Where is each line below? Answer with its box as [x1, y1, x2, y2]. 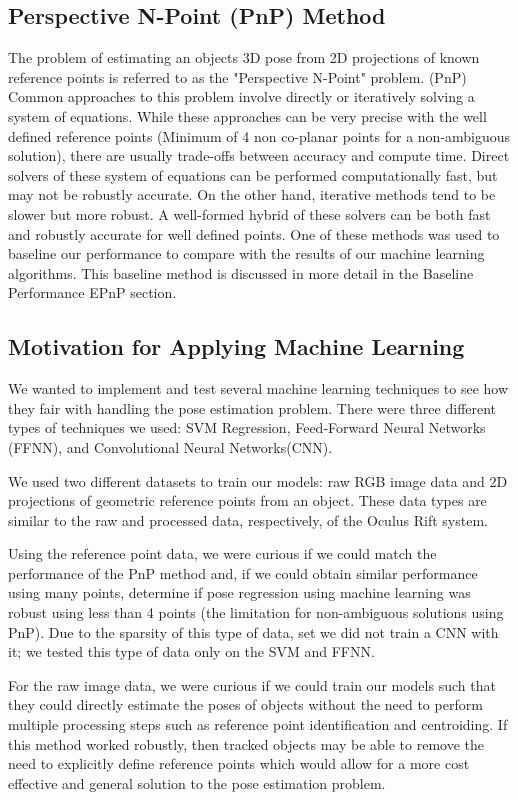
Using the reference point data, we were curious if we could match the [8, 543, 437, 564]
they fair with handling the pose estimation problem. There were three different [8, 397, 497, 418]
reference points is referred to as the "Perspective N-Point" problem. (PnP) [8, 66, 467, 87]
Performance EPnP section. [8, 282, 177, 303]
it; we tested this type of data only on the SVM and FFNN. [8, 641, 375, 662]
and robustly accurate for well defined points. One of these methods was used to [8, 223, 500, 244]
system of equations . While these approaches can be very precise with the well [8, 105, 487, 126]
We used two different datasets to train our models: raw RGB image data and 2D [8, 470, 508, 491]
